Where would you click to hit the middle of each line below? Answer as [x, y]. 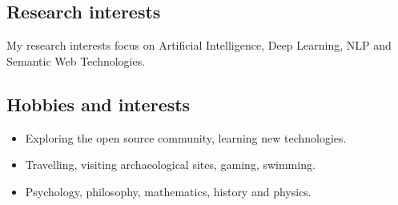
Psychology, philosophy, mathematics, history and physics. [168, 191]
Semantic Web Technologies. [76, 60]
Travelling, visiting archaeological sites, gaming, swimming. [170, 165]
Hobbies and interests [98, 104]
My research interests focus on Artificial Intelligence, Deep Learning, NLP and [199, 45]
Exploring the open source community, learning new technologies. [186, 137]
